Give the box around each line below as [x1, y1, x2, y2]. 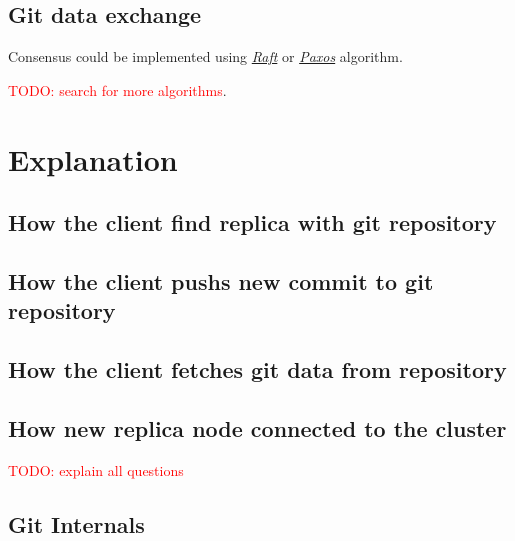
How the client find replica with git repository [8, 207, 497, 238]
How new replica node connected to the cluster [8, 412, 507, 443]
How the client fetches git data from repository [8, 354, 507, 385]
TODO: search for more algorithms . [8, 79, 227, 100]
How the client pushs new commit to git [8, 265, 434, 296]
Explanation [8, 138, 178, 179]
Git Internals [8, 508, 145, 539]
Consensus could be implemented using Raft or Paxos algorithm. [8, 46, 403, 67]
